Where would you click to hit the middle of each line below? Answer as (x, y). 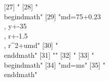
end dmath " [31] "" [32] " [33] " (49, 55)
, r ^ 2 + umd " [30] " (31, 45)
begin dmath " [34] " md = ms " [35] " (55, 64)
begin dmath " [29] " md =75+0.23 (53, 16)
